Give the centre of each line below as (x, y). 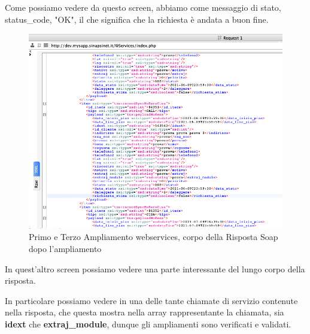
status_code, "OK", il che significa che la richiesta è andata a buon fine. (137, 19)
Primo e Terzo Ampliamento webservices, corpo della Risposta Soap (154, 237)
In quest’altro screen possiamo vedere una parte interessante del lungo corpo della (155, 268)
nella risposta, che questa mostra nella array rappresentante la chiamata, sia (145, 312)
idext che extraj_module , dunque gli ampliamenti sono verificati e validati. (148, 324)
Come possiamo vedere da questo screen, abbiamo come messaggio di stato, (143, 7)
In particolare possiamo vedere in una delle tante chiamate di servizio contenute (151, 300)
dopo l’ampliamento (65, 249)
